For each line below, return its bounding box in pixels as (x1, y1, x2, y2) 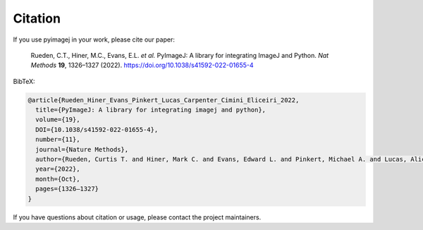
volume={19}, (35, 116, 80, 123)
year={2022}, (35, 165, 80, 173)
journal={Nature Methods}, (35, 145, 129, 153)
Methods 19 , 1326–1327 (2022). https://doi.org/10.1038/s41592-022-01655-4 (30, 61, 254, 70)
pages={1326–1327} (35, 185, 99, 193)
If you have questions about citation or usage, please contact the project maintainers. (13, 212, 262, 222)
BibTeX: (13, 77, 35, 85)
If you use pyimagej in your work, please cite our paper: (13, 35, 176, 44)
